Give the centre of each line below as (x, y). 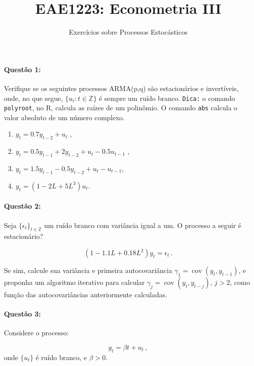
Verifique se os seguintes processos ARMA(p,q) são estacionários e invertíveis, (121, 88)
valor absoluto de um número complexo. (64, 117)
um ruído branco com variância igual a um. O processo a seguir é (143, 225)
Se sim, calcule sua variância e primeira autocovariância (88, 270)
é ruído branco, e (61, 357)
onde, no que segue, (34, 98)
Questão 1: (22, 69)
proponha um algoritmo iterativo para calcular (74, 282)
